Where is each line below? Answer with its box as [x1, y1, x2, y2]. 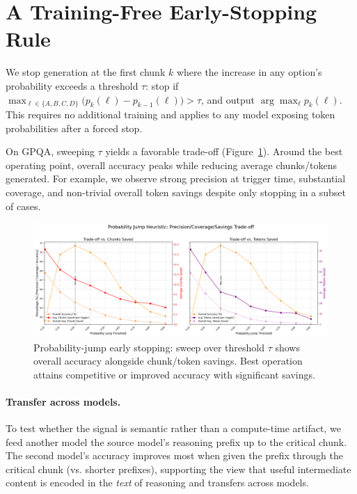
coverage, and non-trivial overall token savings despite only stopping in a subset [6, 184, 347, 199]
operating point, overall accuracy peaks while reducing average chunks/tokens [6, 157, 338, 172]
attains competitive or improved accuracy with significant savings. [33, 367, 315, 381]
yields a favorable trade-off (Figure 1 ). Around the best [105, 144, 343, 159]
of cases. [6, 198, 41, 213]
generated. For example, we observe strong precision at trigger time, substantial [6, 171, 346, 186]
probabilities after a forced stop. [6, 120, 143, 135]
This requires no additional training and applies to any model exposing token [6, 106, 335, 121]
